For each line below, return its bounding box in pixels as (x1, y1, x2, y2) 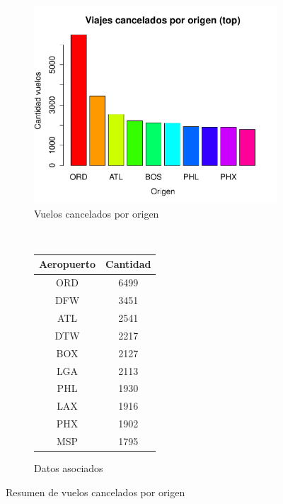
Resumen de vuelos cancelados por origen (6, 484, 185, 499)
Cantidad (105, 257, 151, 271)
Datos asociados (34, 461, 103, 475)
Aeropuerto (39, 257, 96, 271)
